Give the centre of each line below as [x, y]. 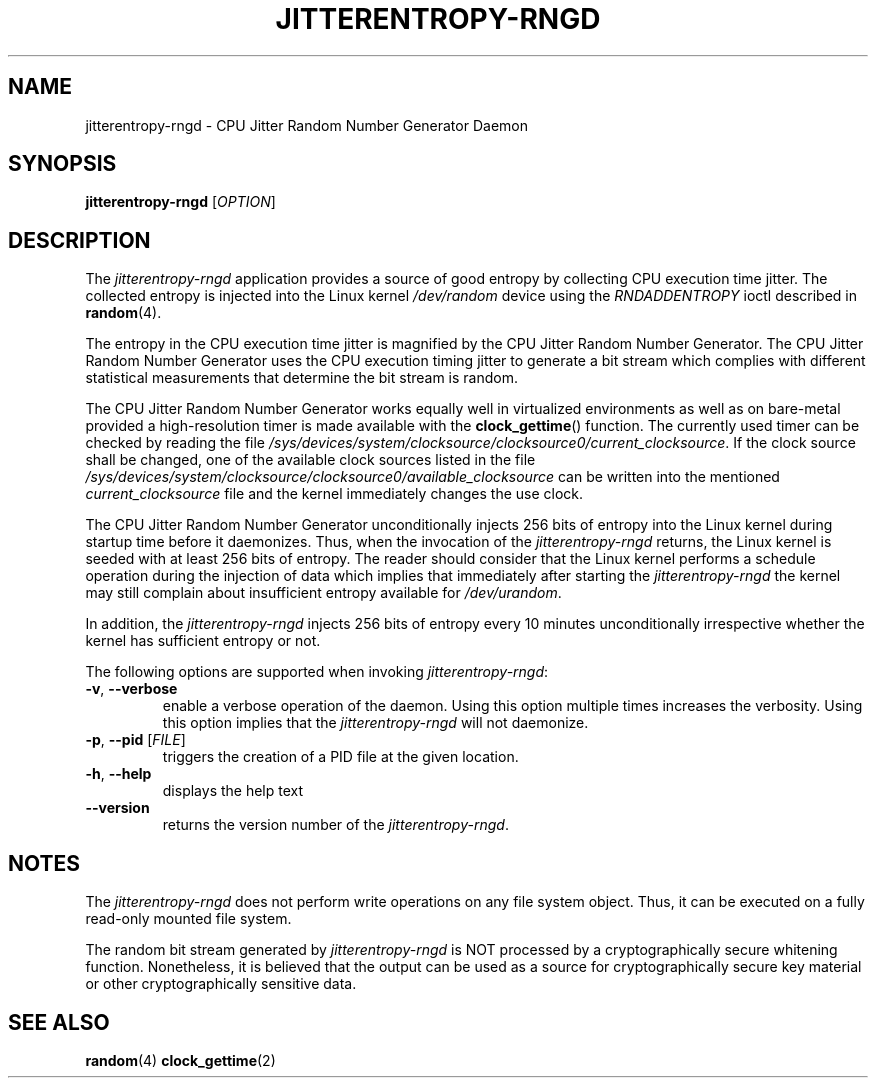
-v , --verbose [131, 689]
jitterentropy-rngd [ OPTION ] [180, 202]
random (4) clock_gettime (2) [180, 1060]
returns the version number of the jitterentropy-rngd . [335, 825]
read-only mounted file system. [188, 919]
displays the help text [233, 791]
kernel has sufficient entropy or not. [203, 641]
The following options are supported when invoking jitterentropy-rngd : [317, 672]
